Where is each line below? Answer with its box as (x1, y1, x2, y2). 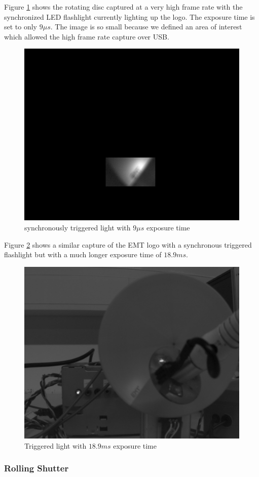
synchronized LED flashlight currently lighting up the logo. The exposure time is (4, 11, 255, 22)
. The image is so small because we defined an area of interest (50, 21, 242, 32)
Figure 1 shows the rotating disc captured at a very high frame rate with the (4, 2, 243, 12)
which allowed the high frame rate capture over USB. (4, 31, 169, 42)
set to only (4, 21, 38, 32)
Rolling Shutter (4, 462, 69, 474)
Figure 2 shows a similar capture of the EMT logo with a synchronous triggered (4, 239, 252, 250)
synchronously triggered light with (24, 222, 131, 233)
